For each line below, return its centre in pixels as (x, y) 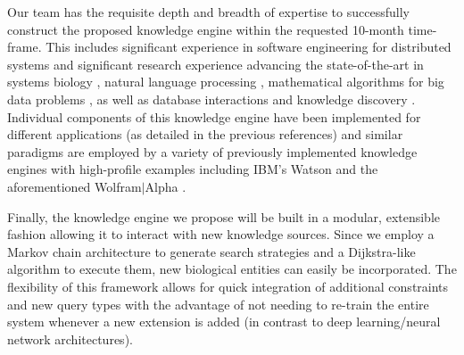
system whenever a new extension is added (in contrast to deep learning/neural (224, 322)
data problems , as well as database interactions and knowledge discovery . (211, 99)
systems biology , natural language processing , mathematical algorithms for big (226, 82)
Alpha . (166, 186)
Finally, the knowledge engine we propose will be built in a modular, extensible (224, 216)
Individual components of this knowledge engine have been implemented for (214, 116)
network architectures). (70, 338)
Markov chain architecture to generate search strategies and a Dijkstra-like (211, 251)
